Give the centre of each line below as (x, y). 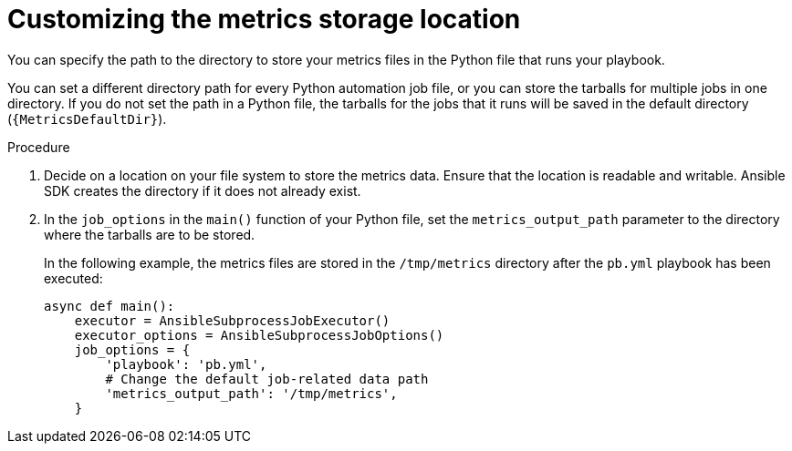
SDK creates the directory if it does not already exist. (203, 190)
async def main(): (109, 306)
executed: (73, 278)
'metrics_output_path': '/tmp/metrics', (251, 393)
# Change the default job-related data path (267, 379)
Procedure (39, 147)
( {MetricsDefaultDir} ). (87, 118)
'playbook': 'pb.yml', (186, 364)
